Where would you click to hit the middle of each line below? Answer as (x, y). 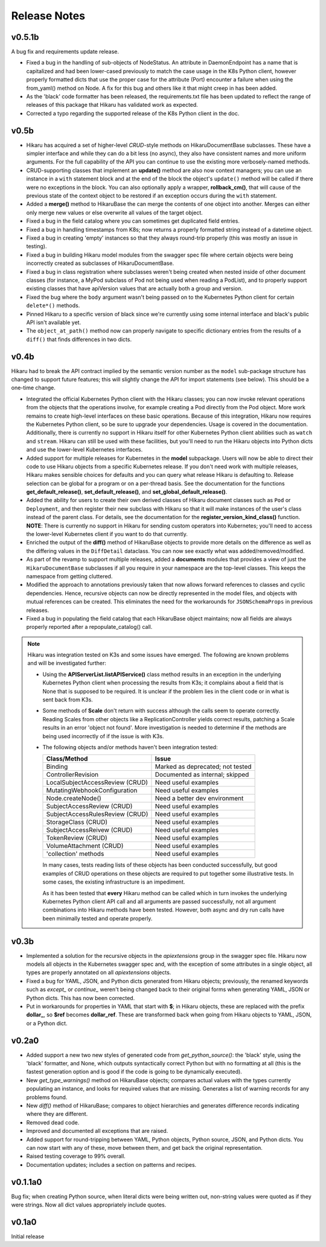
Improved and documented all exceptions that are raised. (97, 1131)
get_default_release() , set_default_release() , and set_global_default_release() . (127, 492)
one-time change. (33, 388)
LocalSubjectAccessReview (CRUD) (97, 783)
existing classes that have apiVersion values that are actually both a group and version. (134, 289)
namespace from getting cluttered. (69, 576)
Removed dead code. (53, 1122)
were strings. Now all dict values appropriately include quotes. (89, 1205)
